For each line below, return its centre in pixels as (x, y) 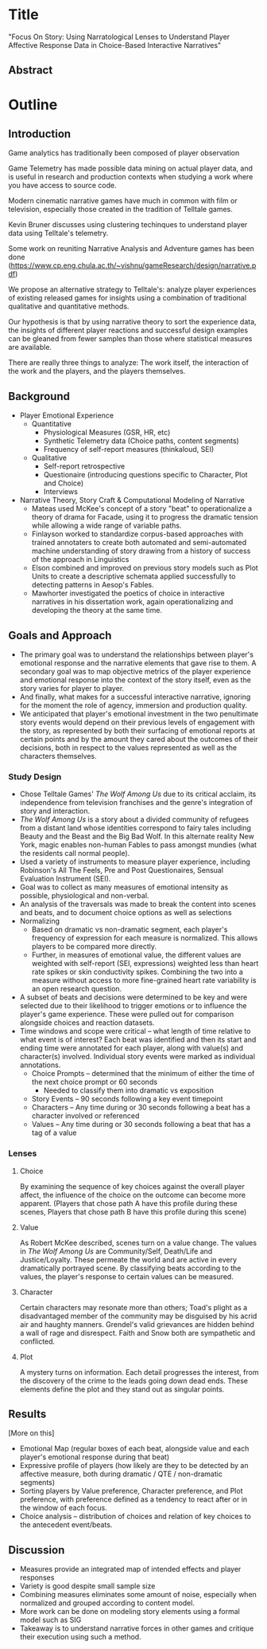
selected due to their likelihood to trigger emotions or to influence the (133, 1006)
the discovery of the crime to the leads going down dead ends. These (134, 1380)
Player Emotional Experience (66, 415)
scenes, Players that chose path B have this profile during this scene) (133, 1211)
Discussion (37, 1550)
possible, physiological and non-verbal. (84, 896)
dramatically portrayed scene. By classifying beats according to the (130, 1268)
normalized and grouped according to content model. (107, 1603)
